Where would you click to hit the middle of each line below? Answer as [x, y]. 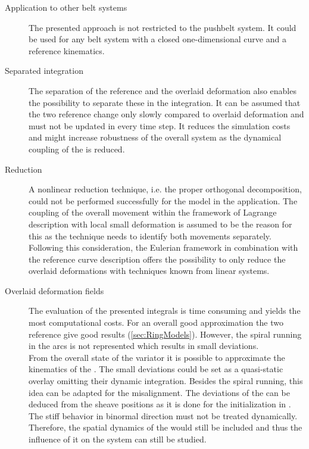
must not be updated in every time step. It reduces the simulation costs [160, 125]
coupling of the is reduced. [77, 149]
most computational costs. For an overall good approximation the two [156, 322]
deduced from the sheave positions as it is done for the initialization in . [160, 404]
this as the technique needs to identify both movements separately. [150, 236]
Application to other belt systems [66, 7]
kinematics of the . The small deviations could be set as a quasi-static [156, 369]
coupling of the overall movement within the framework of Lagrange [153, 212]
